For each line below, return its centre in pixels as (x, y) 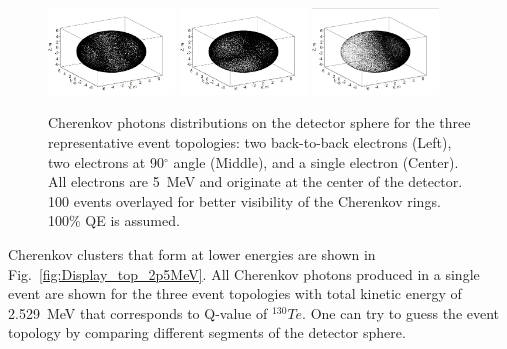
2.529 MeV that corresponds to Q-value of (138, 312)
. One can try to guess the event (401, 312)
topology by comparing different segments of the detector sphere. (207, 332)
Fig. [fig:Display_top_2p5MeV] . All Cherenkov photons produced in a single (244, 273)
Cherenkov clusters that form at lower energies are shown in (192, 254)
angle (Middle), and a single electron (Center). (316, 161)
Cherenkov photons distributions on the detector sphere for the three (259, 122)
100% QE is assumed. (114, 220)
